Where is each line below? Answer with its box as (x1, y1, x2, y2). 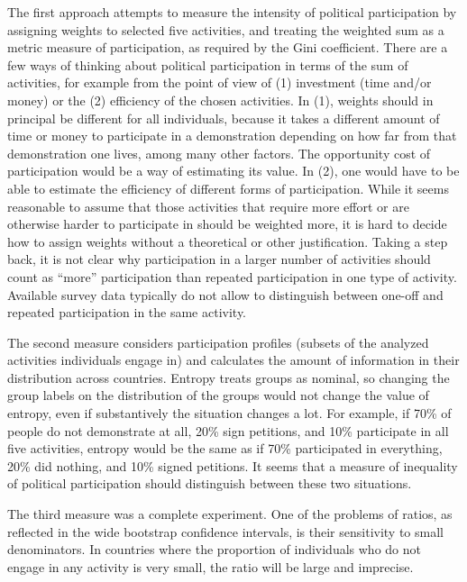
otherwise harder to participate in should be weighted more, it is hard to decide (7, 214, 447, 233)
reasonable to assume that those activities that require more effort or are (7, 196, 409, 215)
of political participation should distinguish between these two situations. (7, 474, 412, 493)
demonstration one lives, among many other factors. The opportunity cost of (7, 143, 431, 162)
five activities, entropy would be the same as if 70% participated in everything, (7, 439, 443, 458)
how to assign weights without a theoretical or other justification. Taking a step (7, 232, 448, 250)
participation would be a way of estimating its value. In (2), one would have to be (7, 161, 460, 180)
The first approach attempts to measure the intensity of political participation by (7, 3, 457, 21)
